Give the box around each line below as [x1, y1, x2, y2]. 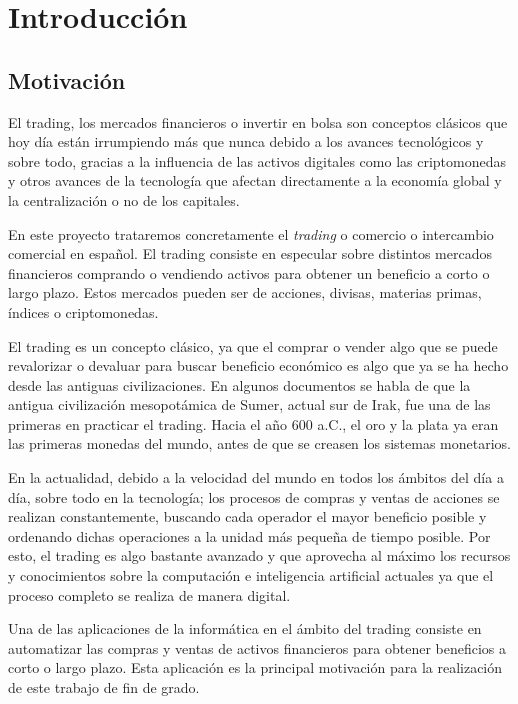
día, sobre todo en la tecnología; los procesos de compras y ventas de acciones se [8, 486, 500, 507]
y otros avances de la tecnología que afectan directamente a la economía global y [8, 170, 502, 191]
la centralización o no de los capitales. [8, 189, 240, 210]
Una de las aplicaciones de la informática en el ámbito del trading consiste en [8, 618, 482, 639]
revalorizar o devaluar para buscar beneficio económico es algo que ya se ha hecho [8, 355, 509, 376]
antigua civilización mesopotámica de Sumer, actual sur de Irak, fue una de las [8, 394, 491, 415]
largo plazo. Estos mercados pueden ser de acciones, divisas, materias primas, [8, 282, 482, 303]
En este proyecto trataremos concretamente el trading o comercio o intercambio [8, 223, 494, 244]
